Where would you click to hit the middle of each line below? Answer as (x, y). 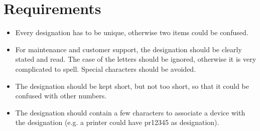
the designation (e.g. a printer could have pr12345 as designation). (117, 122)
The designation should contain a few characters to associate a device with (130, 112)
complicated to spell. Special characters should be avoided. (106, 69)
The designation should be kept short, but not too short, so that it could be (132, 86)
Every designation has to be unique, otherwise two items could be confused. (132, 32)
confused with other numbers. (61, 96)
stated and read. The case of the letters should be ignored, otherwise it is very (136, 59)
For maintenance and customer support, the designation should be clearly (128, 49)
